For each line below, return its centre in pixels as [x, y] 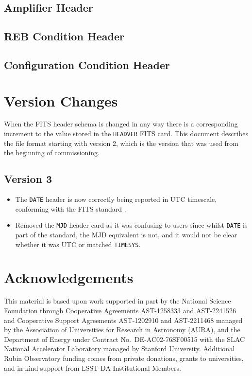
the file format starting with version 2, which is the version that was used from [121, 143]
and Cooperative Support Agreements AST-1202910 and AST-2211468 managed [123, 320]
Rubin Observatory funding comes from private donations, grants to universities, [124, 358]
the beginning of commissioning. [52, 152]
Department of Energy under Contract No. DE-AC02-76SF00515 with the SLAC [125, 339]
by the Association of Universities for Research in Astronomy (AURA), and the [122, 330]
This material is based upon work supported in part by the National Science [118, 301]
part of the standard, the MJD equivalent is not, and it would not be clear [126, 235]
